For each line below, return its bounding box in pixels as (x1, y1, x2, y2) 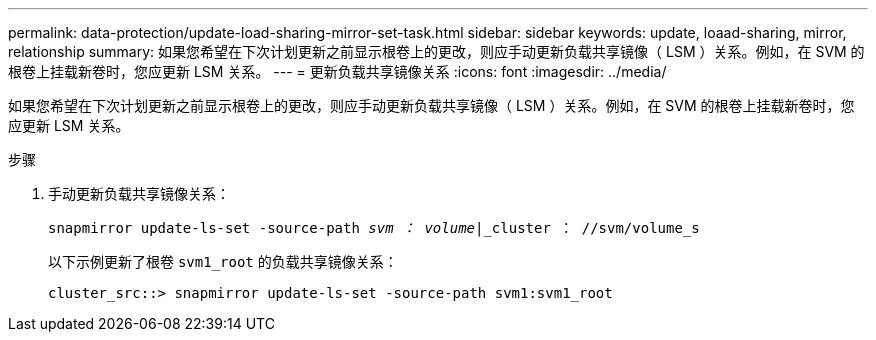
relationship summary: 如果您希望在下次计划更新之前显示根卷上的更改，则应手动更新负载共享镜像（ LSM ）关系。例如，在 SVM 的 (8, 43, 865, 60)
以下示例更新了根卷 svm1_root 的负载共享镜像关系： (48, 253, 398, 270)
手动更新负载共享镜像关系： (48, 185, 230, 202)
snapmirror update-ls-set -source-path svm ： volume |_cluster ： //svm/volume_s (48, 220, 700, 236)
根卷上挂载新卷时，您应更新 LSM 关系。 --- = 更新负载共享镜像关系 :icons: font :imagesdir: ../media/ (8, 63, 667, 80)
